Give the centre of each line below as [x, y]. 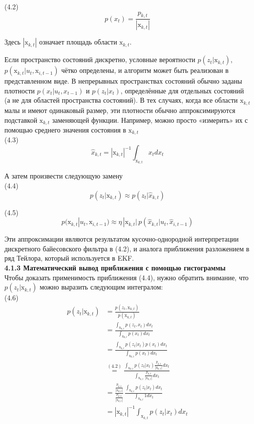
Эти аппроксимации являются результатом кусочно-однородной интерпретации [122, 239]
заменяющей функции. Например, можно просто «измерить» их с [150, 120]
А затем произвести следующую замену [64, 176]
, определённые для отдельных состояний [182, 90]
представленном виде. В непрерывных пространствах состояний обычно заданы [123, 81]
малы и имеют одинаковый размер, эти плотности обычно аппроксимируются [120, 110]
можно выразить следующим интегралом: [101, 287]
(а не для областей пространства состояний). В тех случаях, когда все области [121, 100]
